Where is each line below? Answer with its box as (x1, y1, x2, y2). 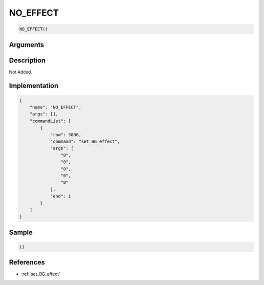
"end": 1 (50, 194, 71, 199)
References (9, 258, 45, 266)
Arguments (9, 41, 44, 49)
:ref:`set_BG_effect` (21, 271, 61, 277)
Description (9, 56, 46, 65)
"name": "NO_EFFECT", (29, 105, 82, 110)
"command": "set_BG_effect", (50, 139, 120, 144)
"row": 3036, (50, 132, 82, 137)
